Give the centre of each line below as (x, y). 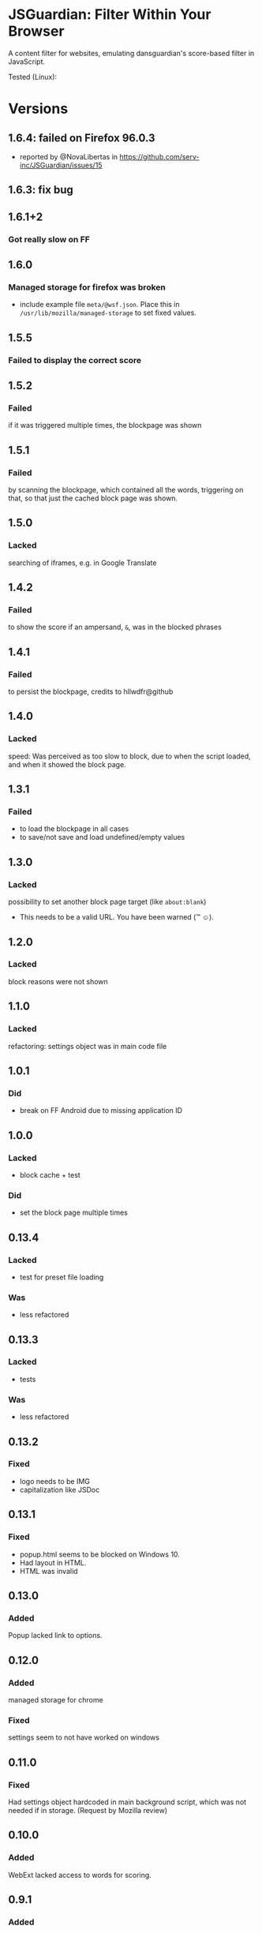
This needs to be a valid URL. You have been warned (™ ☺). (117, 917)
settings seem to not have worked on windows (84, 1737)
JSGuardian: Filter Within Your (110, 15)
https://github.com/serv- (159, 156)
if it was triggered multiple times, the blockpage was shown (105, 425)
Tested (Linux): (33, 77)
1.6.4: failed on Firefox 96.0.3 (82, 138)
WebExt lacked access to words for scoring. (80, 1875)
